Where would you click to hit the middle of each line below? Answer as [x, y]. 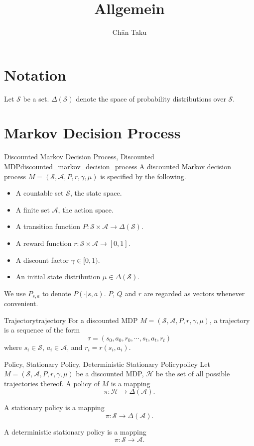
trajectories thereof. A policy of [52, 383]
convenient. [21, 303]
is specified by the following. [143, 176]
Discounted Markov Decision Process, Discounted [79, 157]
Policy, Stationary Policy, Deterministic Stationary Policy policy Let [107, 364]
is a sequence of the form [42, 330]
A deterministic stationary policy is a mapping [75, 431]
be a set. [36, 98]
